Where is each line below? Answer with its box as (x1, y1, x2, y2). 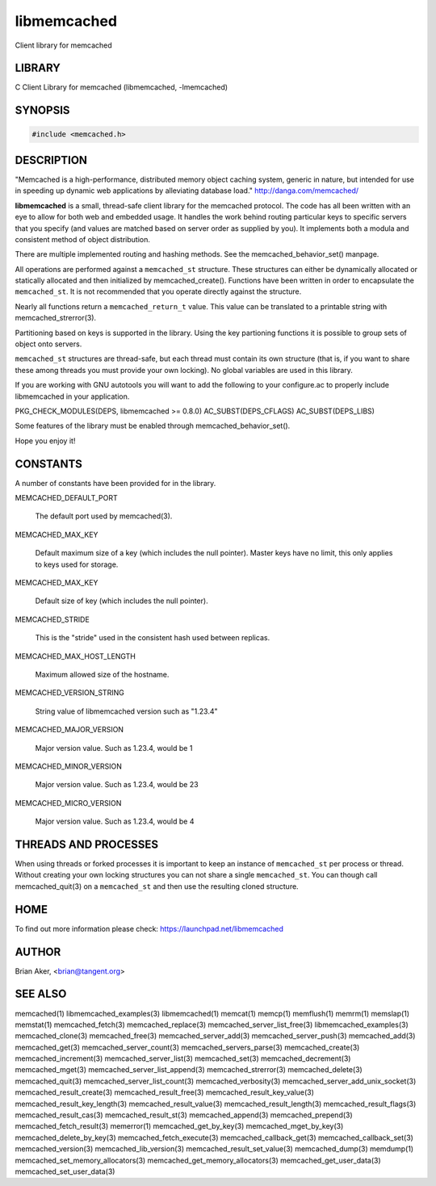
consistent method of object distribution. (15, 234, 151, 244)
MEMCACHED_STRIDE (15, 614, 90, 624)
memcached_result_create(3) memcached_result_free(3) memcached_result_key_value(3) (15, 1088, 315, 1097)
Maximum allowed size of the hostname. (35, 669, 170, 679)
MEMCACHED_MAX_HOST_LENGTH (15, 651, 136, 661)
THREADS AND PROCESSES (15, 837, 159, 851)
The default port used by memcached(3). (35, 511, 173, 521)
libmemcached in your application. (15, 392, 130, 401)
